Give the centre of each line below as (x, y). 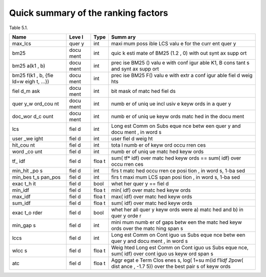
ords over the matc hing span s (147, 228)
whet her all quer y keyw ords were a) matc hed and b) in (177, 209)
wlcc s (19, 250)
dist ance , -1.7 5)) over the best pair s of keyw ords (171, 266)
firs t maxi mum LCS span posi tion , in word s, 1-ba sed (176, 177)
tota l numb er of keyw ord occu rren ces (159, 145)
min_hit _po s (27, 170)
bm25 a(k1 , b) (29, 66)
